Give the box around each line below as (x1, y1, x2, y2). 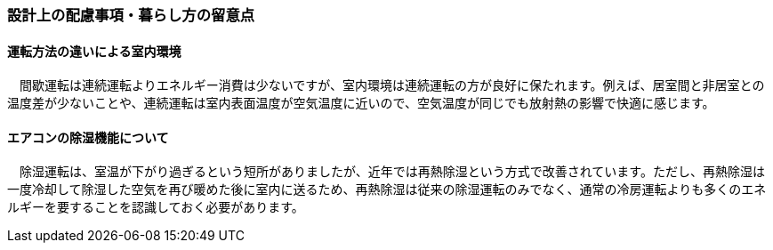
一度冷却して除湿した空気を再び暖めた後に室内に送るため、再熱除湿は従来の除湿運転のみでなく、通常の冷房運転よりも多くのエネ (7, 181, 767, 198)
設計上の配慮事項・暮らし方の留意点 (7, 6, 255, 24)
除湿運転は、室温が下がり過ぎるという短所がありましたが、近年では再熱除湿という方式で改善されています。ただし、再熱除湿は (19, 164, 765, 180)
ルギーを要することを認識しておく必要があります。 (7, 199, 304, 215)
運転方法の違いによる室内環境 (7, 43, 181, 59)
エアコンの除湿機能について (7, 129, 169, 145)
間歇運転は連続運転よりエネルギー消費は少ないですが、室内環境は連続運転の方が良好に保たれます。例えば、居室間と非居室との (19, 77, 765, 93)
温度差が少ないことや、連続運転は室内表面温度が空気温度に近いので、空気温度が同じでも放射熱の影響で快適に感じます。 (7, 95, 715, 111)
